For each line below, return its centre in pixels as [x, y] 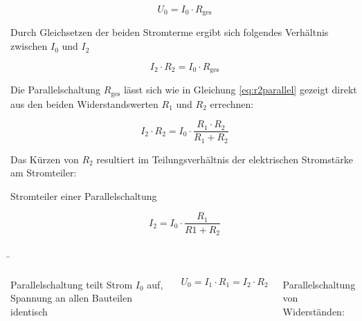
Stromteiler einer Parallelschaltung [84, 195]
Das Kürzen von [45, 159]
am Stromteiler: [44, 173]
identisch [29, 311]
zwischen [29, 46]
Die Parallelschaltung [56, 90]
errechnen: [232, 103]
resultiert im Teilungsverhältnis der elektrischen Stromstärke [225, 159]
